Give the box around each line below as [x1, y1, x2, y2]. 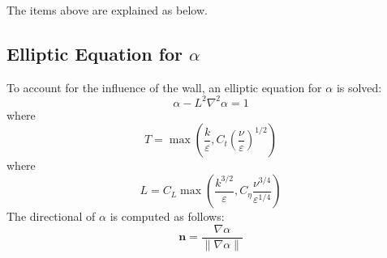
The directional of [6, 208, 96, 225]
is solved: [336, 78, 382, 95]
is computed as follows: [110, 208, 225, 225]
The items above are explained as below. [6, 2, 208, 18]
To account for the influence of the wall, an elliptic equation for [6, 78, 322, 95]
